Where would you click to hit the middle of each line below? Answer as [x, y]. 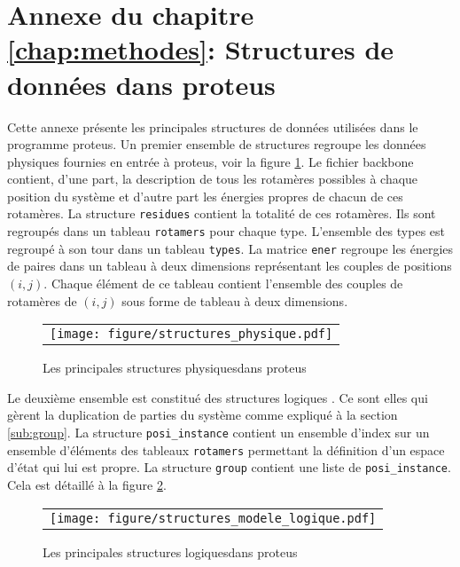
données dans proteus [141, 84]
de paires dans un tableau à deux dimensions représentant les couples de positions [230, 266]
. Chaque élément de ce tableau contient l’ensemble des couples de [223, 283]
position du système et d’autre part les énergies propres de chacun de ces [205, 196]
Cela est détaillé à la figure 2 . [87, 484]
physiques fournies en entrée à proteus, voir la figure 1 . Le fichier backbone [211, 161]
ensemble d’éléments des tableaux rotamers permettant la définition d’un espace [226, 449]
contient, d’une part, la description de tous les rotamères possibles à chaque [213, 179]
